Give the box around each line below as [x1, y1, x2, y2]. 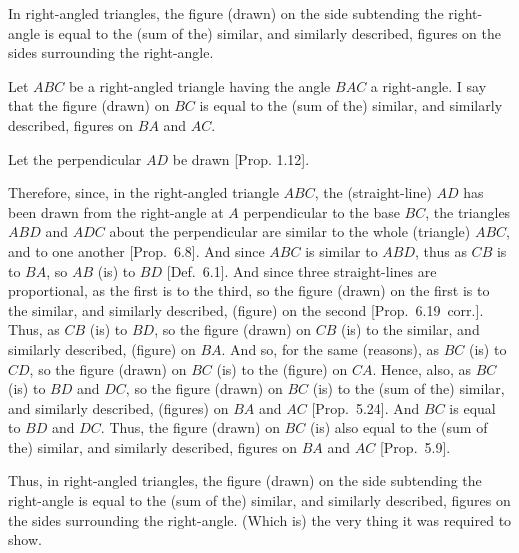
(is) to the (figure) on [216, 358, 348, 379]
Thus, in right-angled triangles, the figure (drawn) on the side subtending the [8, 470, 482, 491]
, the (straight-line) [314, 182, 432, 203]
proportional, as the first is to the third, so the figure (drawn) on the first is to [8, 280, 490, 301]
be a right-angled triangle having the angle [68, 75, 331, 96]
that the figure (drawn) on [8, 95, 170, 116]
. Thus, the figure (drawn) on [100, 417, 280, 438]
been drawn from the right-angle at [8, 201, 224, 222]
